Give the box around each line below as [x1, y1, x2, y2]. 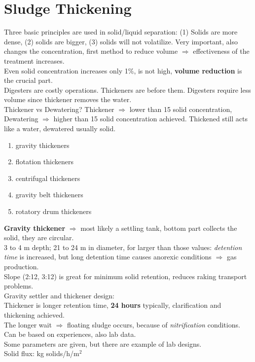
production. [4, 261, 39, 271]
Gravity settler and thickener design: [4, 290, 114, 300]
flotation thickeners [15, 156, 73, 167]
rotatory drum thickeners [15, 206, 92, 217]
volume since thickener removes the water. [4, 94, 132, 105]
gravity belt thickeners [15, 189, 83, 200]
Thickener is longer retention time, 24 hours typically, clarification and [4, 300, 221, 310]
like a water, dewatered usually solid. [4, 123, 116, 134]
